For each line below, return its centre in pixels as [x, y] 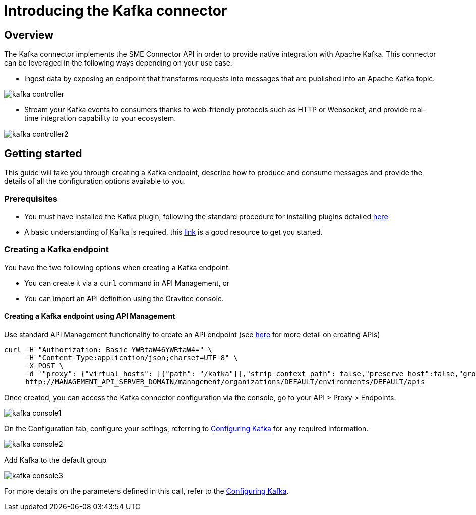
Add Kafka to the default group [55, 460]
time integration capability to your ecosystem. [100, 118]
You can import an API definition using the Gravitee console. [124, 298]
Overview [29, 35]
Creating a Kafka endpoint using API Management [90, 316]
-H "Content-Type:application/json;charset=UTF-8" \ [132, 358]
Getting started [43, 153]
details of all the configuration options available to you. [95, 181]
